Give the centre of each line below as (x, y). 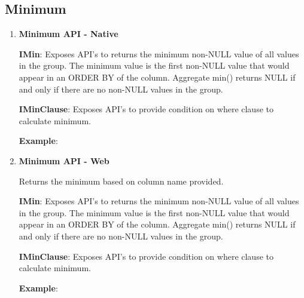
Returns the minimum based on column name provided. (121, 181)
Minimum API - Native (69, 34)
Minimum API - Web (64, 160)
